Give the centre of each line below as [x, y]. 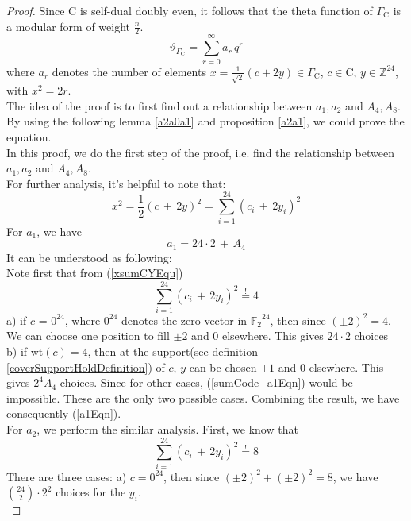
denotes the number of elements [129, 71]
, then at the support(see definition [173, 351]
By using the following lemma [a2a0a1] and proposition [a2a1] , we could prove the [205, 121]
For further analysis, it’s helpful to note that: [116, 183]
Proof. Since [36, 10]
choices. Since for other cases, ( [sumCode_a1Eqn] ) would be [206, 382]
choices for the [91, 492]
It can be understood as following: [89, 257]
